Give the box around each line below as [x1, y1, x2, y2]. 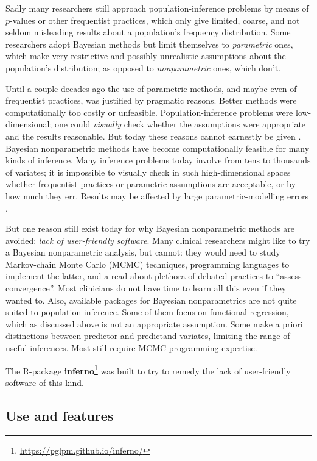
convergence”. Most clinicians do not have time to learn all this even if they [5, 282, 287, 295]
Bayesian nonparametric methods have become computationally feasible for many [5, 141, 310, 154]
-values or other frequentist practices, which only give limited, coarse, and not [10, 13, 300, 26]
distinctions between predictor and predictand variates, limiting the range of [5, 329, 290, 342]
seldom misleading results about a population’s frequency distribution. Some [5, 26, 291, 38]
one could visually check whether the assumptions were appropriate [54, 118, 306, 130]
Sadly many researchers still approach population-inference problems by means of [5, 2, 309, 14]
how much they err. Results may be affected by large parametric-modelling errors [5, 189, 309, 202]
